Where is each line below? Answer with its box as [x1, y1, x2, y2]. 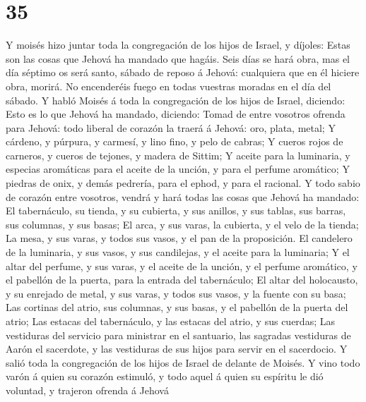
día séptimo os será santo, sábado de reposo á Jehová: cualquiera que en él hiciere [6, 65, 360, 80]
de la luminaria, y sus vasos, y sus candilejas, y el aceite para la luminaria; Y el [6, 245, 350, 260]
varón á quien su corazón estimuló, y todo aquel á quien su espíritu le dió [6, 369, 324, 384]
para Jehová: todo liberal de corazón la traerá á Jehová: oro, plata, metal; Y [6, 120, 336, 135]
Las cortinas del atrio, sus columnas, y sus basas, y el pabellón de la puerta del [6, 300, 348, 315]
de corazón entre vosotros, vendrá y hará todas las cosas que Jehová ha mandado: [6, 189, 360, 204]
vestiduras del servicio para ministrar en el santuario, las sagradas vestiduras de [6, 327, 351, 342]
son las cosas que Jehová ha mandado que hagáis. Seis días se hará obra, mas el [6, 51, 350, 66]
